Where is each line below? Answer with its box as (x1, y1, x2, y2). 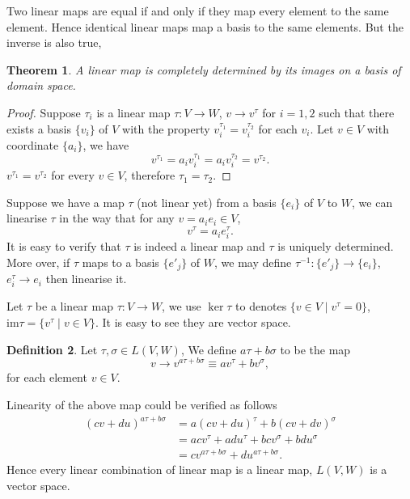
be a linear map (35, 298, 113, 315)
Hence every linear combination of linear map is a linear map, (6, 461, 313, 478)
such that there (319, 104, 395, 121)
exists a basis (6, 120, 72, 137)
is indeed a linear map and (133, 238, 265, 255)
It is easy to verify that (6, 238, 121, 255)
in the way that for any (59, 209, 175, 226)
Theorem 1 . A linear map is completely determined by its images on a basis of (6, 61, 401, 78)
